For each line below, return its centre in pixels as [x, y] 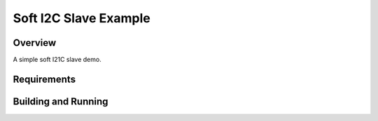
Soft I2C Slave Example [82, 18]
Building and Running [61, 101]
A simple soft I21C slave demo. [57, 60]
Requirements [44, 79]
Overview [35, 43]
